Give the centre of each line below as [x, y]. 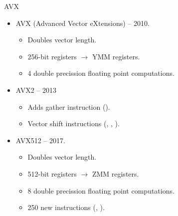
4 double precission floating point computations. [101, 73]
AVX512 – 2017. [40, 140]
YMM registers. [116, 56]
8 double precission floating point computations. [101, 190]
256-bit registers [52, 56]
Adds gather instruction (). [69, 107]
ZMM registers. [115, 173]
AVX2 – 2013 [36, 90]
